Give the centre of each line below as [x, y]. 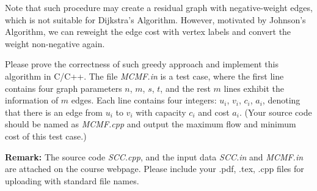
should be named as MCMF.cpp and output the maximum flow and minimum [151, 124]
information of [32, 100]
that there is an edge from [54, 112]
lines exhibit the [254, 88]
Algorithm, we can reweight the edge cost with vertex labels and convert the [148, 32]
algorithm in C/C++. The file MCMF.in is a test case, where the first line [144, 76]
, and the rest [185, 88]
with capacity [161, 112]
